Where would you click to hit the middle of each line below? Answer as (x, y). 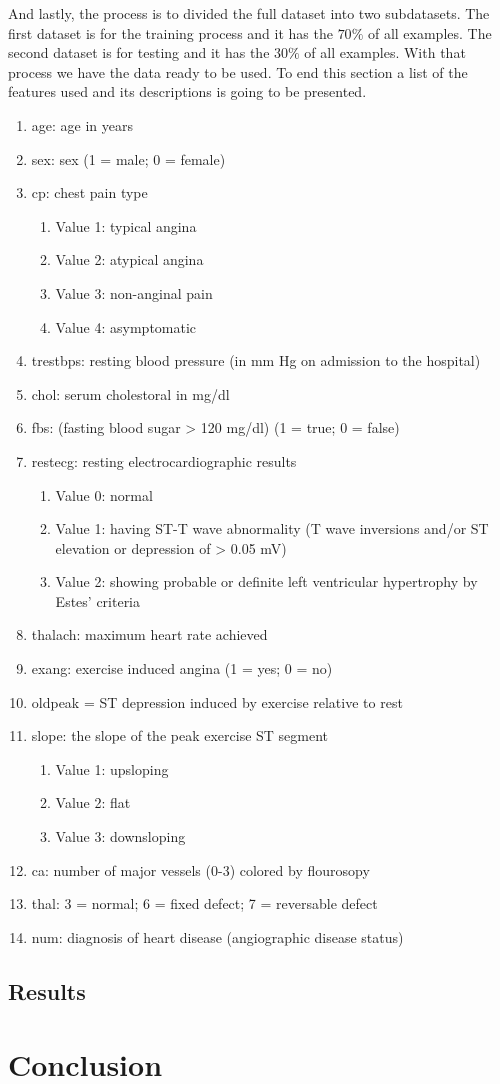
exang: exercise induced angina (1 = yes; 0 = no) (182, 668)
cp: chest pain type (89, 192)
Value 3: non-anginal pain (134, 292)
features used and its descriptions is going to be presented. (187, 91)
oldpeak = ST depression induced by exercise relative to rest (217, 701)
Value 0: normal (104, 494)
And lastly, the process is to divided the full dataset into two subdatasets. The (249, 13)
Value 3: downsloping (120, 836)
